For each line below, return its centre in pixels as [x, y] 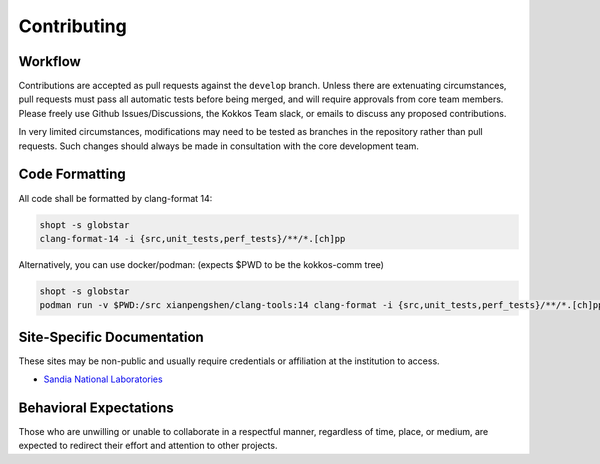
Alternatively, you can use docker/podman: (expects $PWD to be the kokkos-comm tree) [201, 264]
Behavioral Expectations [96, 407]
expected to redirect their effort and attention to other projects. [148, 446]
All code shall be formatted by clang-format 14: [115, 198]
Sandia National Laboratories [103, 379]
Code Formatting [72, 174]
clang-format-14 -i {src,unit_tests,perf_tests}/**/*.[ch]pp [192, 238]
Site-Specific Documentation [111, 336]
